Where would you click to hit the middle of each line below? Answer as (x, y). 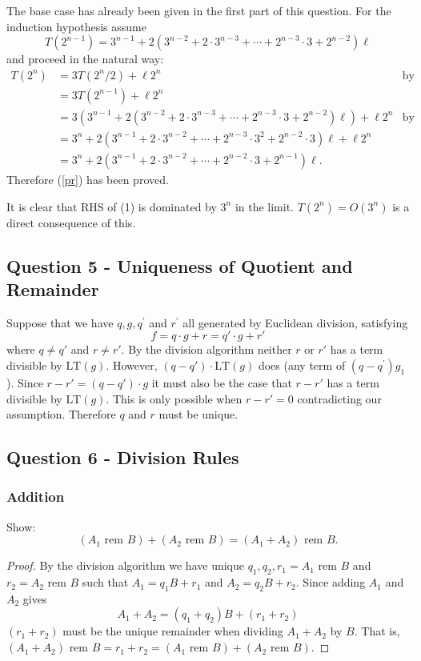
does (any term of (302, 365)
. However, (132, 365)
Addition (36, 497)
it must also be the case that (222, 382)
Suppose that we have (60, 322)
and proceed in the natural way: (85, 59)
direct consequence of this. (71, 222)
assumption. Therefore (61, 414)
